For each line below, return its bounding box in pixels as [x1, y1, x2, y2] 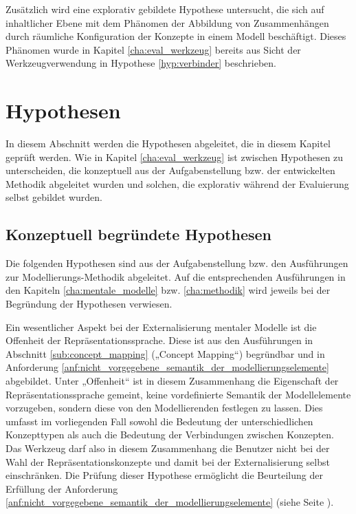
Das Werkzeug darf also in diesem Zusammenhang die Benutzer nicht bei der [5, 440, 330, 455]
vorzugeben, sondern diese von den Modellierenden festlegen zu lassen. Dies [5, 400, 323, 415]
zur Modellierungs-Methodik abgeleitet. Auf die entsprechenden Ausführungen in [5, 269, 346, 283]
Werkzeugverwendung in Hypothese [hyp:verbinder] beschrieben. [5, 56, 276, 70]
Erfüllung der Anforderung [5, 481, 118, 495]
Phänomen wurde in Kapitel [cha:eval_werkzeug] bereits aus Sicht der [5, 42, 301, 56]
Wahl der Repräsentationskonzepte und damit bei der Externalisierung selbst [5, 454, 330, 469]
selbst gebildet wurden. [5, 190, 102, 204]
